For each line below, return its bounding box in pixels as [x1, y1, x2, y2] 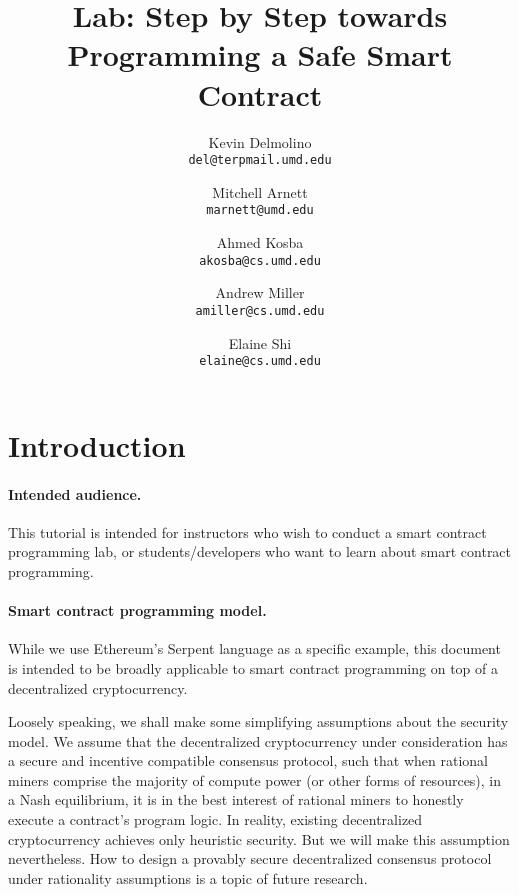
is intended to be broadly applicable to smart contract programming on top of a [8, 657, 498, 678]
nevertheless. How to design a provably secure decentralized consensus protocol [8, 848, 492, 869]
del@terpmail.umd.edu [188, 153, 332, 168]
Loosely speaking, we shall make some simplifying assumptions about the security [8, 711, 509, 732]
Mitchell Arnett [212, 181, 308, 202]
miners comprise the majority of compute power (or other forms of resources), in [8, 769, 502, 790]
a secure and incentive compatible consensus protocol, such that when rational [8, 750, 488, 771]
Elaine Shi [228, 332, 292, 353]
